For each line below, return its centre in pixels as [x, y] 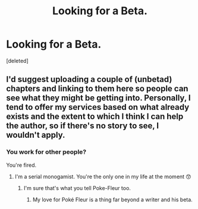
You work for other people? [46, 152]
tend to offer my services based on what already [98, 107]
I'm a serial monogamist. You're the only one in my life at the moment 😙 [103, 176]
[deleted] [17, 61]
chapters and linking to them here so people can [97, 89]
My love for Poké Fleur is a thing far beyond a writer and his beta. [113, 199]
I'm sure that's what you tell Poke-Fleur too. [77, 188]
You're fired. [21, 165]
